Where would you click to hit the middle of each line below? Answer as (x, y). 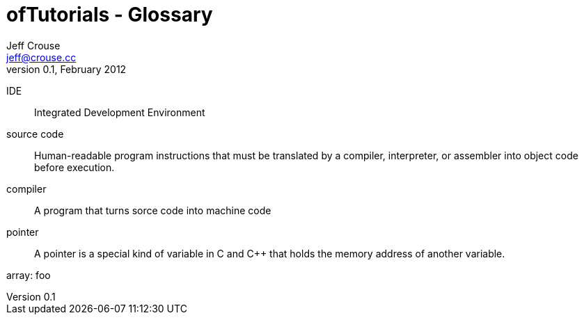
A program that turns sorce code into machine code (153, 210)
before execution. (74, 167)
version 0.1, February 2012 (66, 69)
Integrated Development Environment (120, 112)
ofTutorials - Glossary (110, 15)
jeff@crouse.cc (41, 57)
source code (35, 134)
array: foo (29, 275)
